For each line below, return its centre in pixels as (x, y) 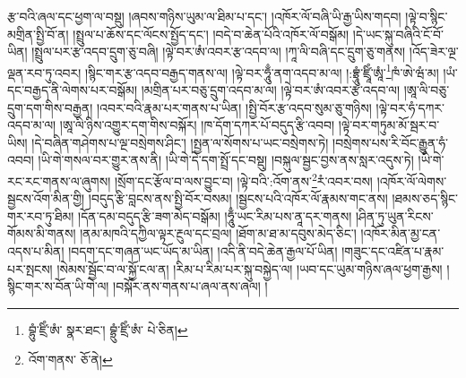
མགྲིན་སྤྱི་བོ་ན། (38, 34)
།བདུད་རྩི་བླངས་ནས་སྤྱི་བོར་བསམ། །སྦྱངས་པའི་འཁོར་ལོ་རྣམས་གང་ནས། (238, 198)
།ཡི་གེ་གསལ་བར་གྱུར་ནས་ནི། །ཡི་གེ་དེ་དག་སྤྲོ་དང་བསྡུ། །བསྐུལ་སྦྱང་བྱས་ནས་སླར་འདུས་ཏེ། (226, 160)
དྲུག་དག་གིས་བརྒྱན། (50, 107)
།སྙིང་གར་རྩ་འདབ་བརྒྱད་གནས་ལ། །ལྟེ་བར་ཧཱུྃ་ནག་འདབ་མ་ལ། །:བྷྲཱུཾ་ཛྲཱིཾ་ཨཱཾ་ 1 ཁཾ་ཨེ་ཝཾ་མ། (262, 71)
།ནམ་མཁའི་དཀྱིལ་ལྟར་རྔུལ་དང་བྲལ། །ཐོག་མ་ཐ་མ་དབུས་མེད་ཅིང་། (218, 233)
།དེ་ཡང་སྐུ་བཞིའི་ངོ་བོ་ (398, 34)
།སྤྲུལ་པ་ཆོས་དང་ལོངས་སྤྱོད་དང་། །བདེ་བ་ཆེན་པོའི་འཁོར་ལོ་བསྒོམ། (211, 34)
